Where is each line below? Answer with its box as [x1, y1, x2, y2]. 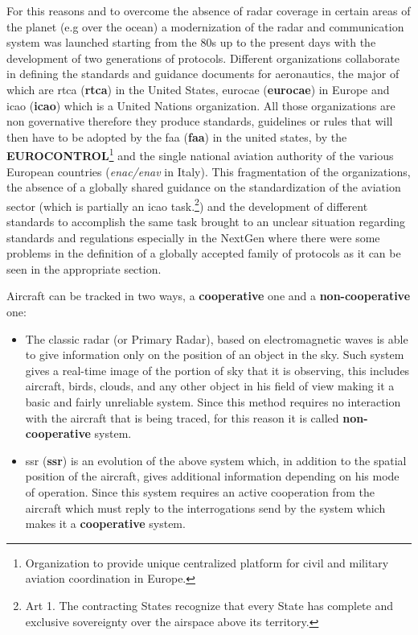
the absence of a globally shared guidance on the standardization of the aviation [6, 179, 401, 196]
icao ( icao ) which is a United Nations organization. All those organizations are [6, 97, 395, 113]
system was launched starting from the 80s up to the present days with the [6, 34, 376, 51]
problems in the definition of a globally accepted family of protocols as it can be [6, 245, 401, 262]
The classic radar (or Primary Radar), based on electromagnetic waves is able [25, 330, 408, 347]
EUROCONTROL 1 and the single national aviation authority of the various [6, 145, 394, 163]
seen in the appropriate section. [6, 260, 162, 277]
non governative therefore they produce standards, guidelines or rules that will [6, 113, 393, 130]
